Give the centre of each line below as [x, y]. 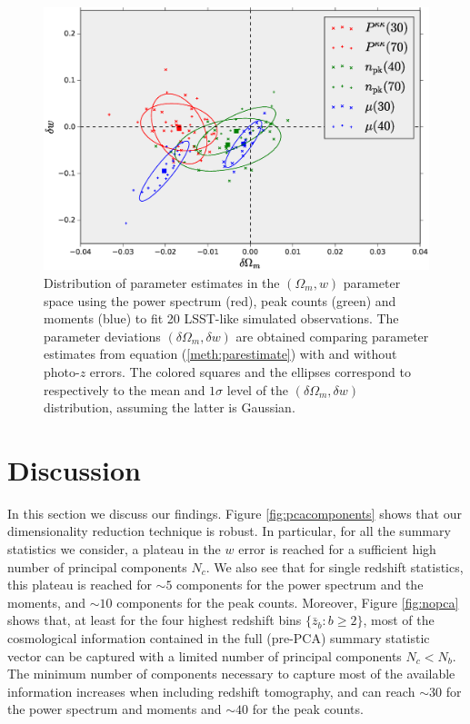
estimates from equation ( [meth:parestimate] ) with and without [220, 354]
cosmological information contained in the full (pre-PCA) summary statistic [219, 638]
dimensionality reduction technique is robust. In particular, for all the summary [229, 531]
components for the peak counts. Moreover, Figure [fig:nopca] [288, 602]
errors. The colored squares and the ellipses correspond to [250, 371]
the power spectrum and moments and [115, 709]
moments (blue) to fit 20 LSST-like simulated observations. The [221, 318]
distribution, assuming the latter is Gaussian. [170, 407]
